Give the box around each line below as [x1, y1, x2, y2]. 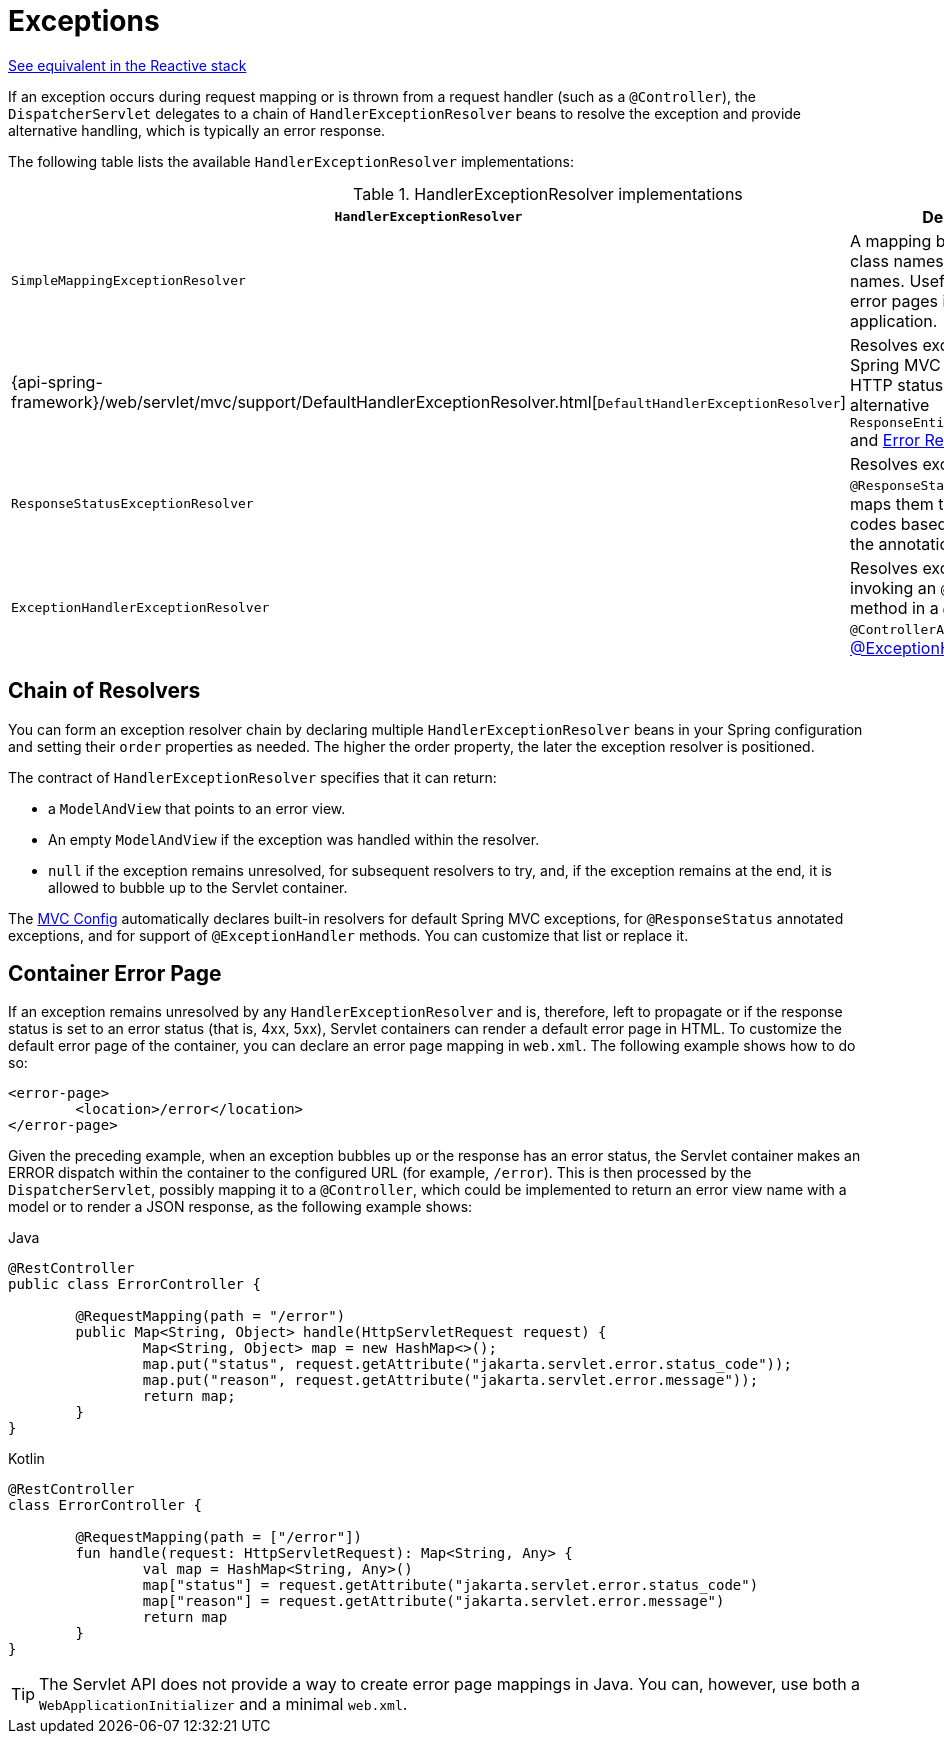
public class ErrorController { [8, 1276, 261, 1293]
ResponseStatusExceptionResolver [11, 496, 254, 512]
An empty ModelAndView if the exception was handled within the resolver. [48, 830, 540, 848]
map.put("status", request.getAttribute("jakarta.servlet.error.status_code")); [142, 1356, 792, 1373]
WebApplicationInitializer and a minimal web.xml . [39, 1694, 408, 1715]
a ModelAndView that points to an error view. [48, 799, 346, 817]
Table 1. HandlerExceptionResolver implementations [353, 183, 743, 204]
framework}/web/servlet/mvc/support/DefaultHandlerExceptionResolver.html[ [11, 392, 598, 413]
